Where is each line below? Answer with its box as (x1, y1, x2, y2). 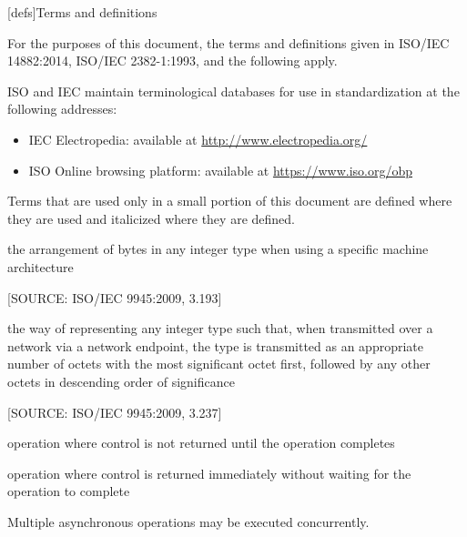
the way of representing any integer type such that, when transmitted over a (7, 319, 433, 338)
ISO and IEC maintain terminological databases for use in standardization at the (7, 81, 460, 100)
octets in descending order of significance (7, 371, 235, 390)
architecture (7, 257, 74, 276)
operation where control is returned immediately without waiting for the (7, 463, 411, 482)
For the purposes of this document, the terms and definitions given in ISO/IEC (7, 33, 450, 52)
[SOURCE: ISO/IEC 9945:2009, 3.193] (7, 288, 222, 307)
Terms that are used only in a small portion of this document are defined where (7, 191, 452, 210)
